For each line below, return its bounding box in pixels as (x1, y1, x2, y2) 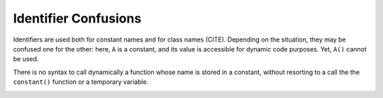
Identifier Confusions (13, 11, 142, 26)
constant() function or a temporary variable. (13, 78, 149, 86)
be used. (13, 55, 39, 63)
